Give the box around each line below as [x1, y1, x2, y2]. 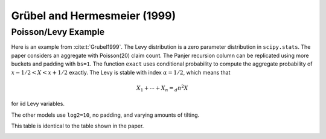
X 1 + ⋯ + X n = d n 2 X [136, 84, 188, 93]
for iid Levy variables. [11, 100, 65, 108]
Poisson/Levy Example [11, 26, 105, 37]
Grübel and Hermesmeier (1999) [11, 9, 176, 22]
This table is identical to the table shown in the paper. [11, 122, 144, 129]
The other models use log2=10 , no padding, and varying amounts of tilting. [11, 111, 200, 119]
